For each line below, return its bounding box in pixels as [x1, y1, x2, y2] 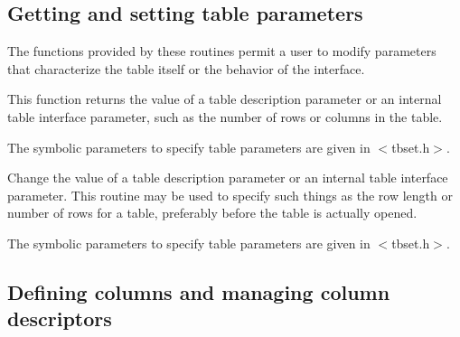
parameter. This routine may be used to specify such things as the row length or [7, 185, 453, 204]
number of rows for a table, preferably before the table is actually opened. [7, 203, 418, 222]
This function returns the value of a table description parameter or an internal [7, 89, 442, 108]
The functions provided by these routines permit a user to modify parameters [7, 42, 437, 61]
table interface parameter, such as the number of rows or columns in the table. [7, 107, 443, 126]
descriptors [7, 304, 112, 332]
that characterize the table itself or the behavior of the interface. [7, 59, 365, 78]
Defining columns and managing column [7, 277, 390, 305]
